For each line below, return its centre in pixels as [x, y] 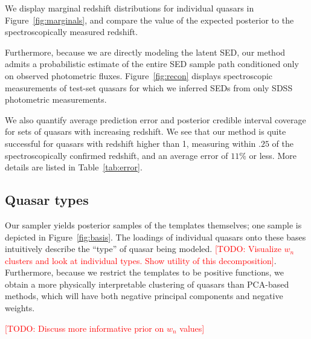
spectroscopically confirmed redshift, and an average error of [117, 155]
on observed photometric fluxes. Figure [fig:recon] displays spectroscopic [139, 75]
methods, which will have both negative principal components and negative [144, 296]
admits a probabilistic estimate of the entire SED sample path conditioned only [152, 64]
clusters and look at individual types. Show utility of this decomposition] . [141, 260]
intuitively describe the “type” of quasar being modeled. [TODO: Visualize [143, 249]
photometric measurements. [56, 99]
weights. [20, 308]
